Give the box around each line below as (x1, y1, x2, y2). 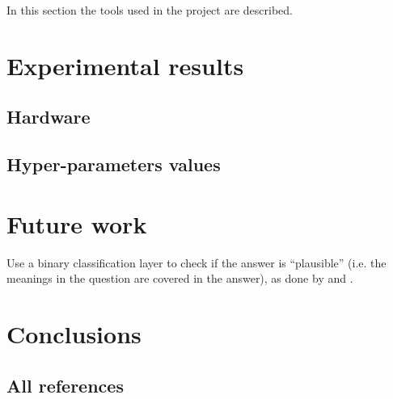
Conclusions (6, 317, 142, 351)
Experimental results (6, 48, 244, 82)
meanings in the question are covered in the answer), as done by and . (6, 270, 353, 287)
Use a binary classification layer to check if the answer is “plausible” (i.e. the (6, 254, 387, 271)
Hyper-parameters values (6, 152, 221, 177)
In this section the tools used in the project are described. (6, 2, 293, 18)
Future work (6, 207, 147, 240)
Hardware (6, 104, 91, 129)
